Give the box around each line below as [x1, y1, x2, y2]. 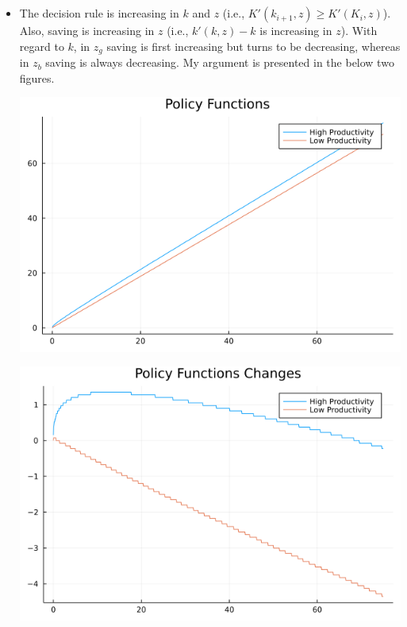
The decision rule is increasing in [19, 5, 179, 21]
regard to [19, 37, 64, 54]
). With [340, 22, 378, 39]
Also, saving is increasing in [19, 22, 155, 39]
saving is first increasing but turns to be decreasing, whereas [106, 37, 401, 54]
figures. [19, 69, 55, 86]
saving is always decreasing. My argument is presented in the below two [45, 54, 394, 71]
